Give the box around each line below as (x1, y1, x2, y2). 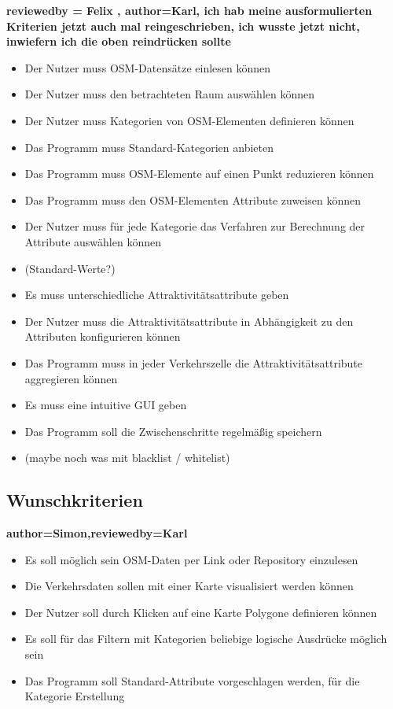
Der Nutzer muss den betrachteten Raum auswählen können (24, 86, 315, 102)
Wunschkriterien (6, 488, 143, 512)
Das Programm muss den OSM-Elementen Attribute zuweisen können (24, 191, 362, 208)
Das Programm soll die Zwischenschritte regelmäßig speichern (24, 423, 322, 439)
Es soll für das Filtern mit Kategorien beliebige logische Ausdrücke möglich (24, 630, 387, 647)
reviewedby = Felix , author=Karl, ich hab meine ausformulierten (6, 2, 373, 18)
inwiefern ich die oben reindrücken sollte (6, 33, 231, 50)
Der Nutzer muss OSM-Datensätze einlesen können (24, 59, 271, 76)
